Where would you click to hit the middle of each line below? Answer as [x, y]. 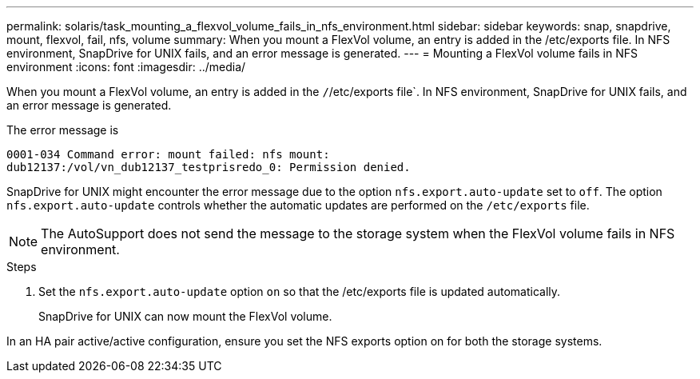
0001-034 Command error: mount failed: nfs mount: [168, 154]
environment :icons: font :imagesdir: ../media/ [126, 67]
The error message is [63, 130]
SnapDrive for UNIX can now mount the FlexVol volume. [185, 316]
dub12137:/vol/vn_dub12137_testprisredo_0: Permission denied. [209, 167]
